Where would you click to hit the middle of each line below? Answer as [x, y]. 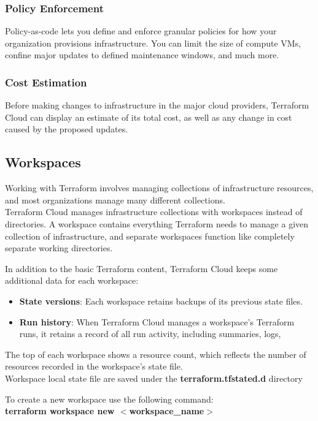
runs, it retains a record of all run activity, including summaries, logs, [150, 334]
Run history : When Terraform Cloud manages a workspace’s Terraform [157, 321]
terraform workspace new [60, 411]
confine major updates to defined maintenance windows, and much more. [142, 55]
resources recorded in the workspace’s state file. [94, 366]
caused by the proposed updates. [67, 129]
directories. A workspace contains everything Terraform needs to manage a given [157, 223]
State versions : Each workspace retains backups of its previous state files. [161, 301]
